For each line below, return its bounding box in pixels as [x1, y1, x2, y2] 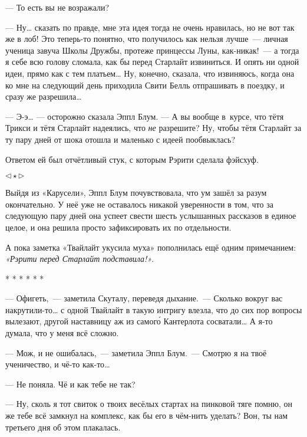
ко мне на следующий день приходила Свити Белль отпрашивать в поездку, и [5, 78, 285, 91]
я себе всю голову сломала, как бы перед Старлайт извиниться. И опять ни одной [5, 55, 299, 68]
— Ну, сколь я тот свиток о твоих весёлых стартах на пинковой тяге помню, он [5, 397, 293, 410]
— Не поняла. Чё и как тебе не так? [5, 377, 136, 390]
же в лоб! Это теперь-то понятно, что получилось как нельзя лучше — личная [5, 32, 288, 45]
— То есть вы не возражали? [5, 1, 110, 13]
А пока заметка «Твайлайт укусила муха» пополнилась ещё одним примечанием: [5, 241, 296, 253]
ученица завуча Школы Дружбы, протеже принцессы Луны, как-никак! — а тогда [5, 44, 299, 56]
